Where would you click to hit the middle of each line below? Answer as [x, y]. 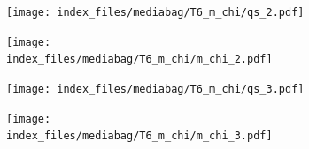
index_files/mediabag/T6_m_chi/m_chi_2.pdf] [139, 60]
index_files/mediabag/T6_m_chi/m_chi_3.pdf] [139, 136]
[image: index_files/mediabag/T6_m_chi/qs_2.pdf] [155, 12]
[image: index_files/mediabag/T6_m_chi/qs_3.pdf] [155, 89]
